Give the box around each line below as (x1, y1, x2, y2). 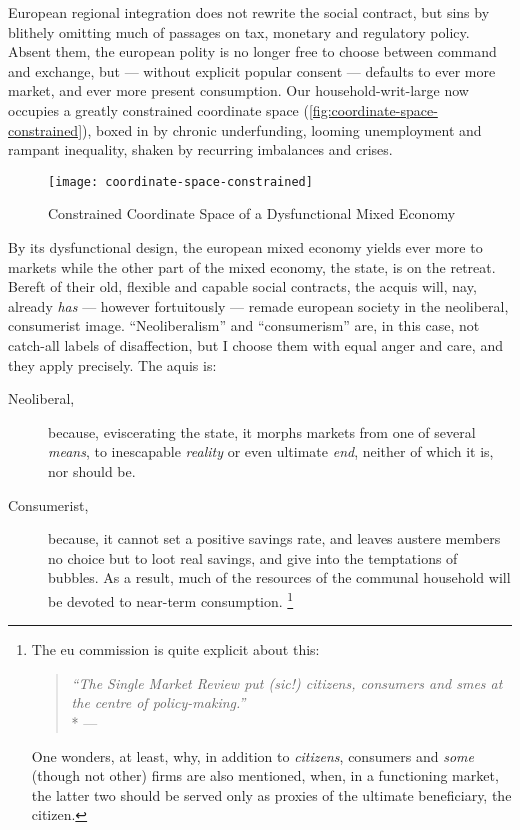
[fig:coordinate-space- (308, 99, 438, 120)
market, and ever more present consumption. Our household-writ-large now (8, 80, 469, 101)
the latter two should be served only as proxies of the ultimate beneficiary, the (31, 784, 512, 805)
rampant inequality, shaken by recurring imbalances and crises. (8, 139, 393, 160)
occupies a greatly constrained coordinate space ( (8, 99, 309, 120)
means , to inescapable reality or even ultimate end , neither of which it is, (48, 441, 494, 462)
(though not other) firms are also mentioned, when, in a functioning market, (31, 765, 499, 786)
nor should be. (48, 460, 136, 481)
